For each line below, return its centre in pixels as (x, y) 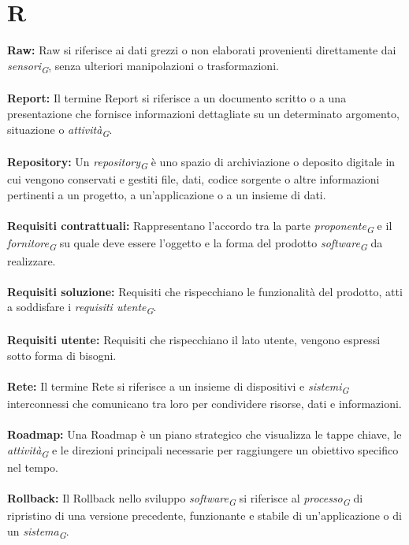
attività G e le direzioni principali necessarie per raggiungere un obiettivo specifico (203, 450)
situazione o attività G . (60, 130)
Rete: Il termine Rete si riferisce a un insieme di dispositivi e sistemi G (178, 387)
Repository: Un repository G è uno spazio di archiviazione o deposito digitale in (201, 163)
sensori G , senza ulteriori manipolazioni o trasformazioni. (143, 66)
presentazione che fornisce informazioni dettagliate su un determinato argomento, (203, 114)
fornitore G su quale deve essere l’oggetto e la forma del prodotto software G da (195, 244)
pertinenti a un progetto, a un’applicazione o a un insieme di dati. (167, 195)
